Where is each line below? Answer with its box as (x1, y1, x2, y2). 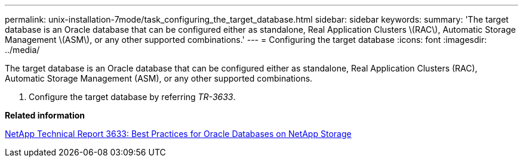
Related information (5, 110, 85, 120)
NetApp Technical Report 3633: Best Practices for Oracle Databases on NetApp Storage (5, 129, 352, 139)
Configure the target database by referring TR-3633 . (29, 92, 236, 102)
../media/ (5, 45, 40, 55)
